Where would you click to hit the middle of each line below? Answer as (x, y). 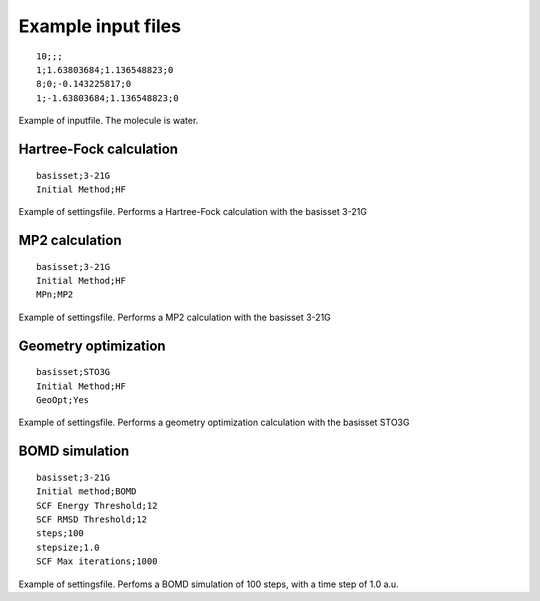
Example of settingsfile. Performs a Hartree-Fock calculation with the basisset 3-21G (192, 212)
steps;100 (60, 533)
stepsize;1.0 (68, 547)
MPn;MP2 (55, 294)
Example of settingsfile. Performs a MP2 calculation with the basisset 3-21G (175, 317)
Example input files (100, 26)
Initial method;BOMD (86, 491)
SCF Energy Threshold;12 (97, 505)
